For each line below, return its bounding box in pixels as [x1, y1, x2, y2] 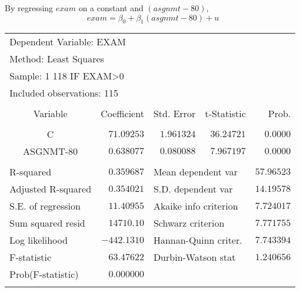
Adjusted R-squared [9, 182, 92, 196]
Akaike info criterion [153, 199, 238, 213]
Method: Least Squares [9, 52, 104, 66]
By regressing [5, 2, 54, 14]
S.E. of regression [9, 199, 81, 213]
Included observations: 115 [9, 86, 119, 100]
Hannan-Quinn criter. [153, 233, 242, 247]
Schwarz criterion [153, 216, 225, 230]
